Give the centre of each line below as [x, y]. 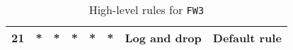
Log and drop [163, 38]
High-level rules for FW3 [146, 10]
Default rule [247, 38]
